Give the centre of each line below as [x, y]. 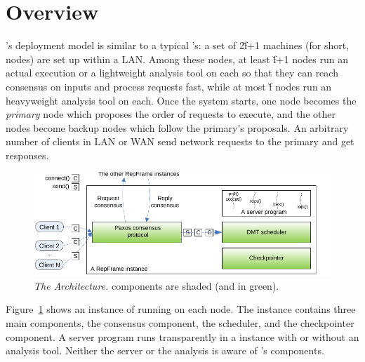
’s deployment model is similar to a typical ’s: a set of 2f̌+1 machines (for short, [178, 45]
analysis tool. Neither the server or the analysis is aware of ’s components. [165, 350]
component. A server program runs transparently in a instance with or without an [182, 336]
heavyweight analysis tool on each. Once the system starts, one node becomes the [181, 100]
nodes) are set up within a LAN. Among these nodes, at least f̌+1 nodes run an [177, 59]
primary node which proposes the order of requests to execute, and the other [171, 114]
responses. [27, 155]
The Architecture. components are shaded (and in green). [157, 285]
